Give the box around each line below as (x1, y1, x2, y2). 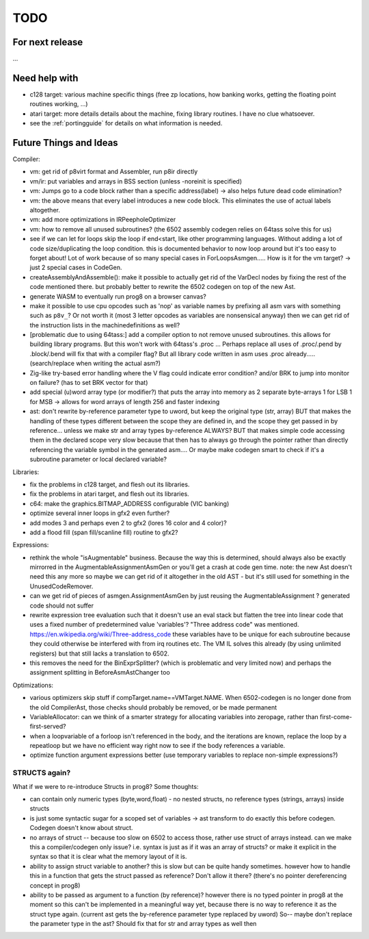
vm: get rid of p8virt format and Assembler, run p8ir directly (29, 168, 198, 176)
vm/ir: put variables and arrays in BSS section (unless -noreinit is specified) (29, 177, 243, 185)
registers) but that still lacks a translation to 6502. (29, 649, 169, 658)
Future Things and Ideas (12, 137, 119, 149)
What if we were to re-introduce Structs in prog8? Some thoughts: (12, 782, 199, 790)
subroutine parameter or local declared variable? (29, 455, 167, 464)
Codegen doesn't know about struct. (29, 824, 133, 832)
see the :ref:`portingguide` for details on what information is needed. (29, 119, 223, 127)
